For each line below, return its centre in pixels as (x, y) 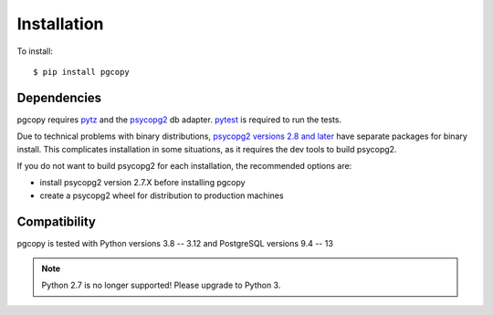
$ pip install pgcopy (81, 72)
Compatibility (56, 221)
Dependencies (59, 97)
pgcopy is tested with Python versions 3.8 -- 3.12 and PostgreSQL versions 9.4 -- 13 (175, 243)
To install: (35, 51)
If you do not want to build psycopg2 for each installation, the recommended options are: (184, 166)
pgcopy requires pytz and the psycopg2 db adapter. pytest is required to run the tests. (179, 120)
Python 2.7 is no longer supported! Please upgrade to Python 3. (161, 285)
